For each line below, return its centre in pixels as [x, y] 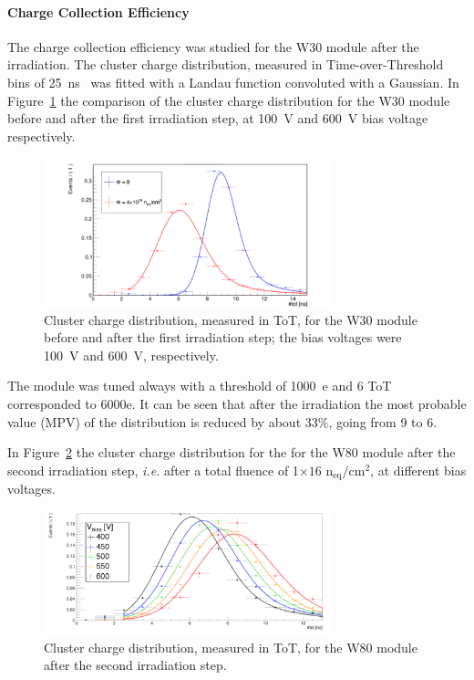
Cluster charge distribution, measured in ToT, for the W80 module [231, 647]
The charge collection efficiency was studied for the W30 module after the [213, 46]
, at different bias [418, 470]
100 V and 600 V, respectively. [131, 355]
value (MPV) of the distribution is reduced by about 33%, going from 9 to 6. [222, 421]
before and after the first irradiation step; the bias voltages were [223, 337]
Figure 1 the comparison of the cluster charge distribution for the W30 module [229, 100]
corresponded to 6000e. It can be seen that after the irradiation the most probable [237, 404]
